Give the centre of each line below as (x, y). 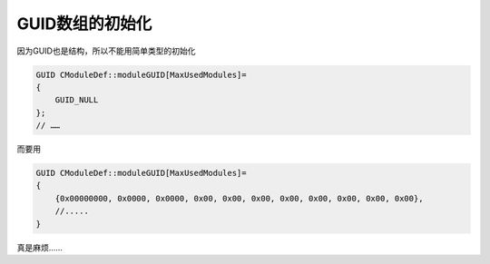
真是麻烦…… (40, 247)
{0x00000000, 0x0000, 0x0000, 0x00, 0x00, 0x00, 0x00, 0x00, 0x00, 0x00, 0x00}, (239, 198)
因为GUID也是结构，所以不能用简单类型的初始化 (106, 51)
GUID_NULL (77, 100)
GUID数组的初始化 (84, 24)
